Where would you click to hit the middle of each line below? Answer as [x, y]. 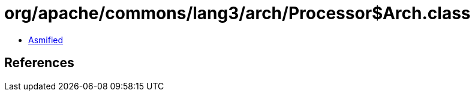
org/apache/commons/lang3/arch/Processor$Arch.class [237, 13]
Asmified [46, 40]
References [39, 63]
